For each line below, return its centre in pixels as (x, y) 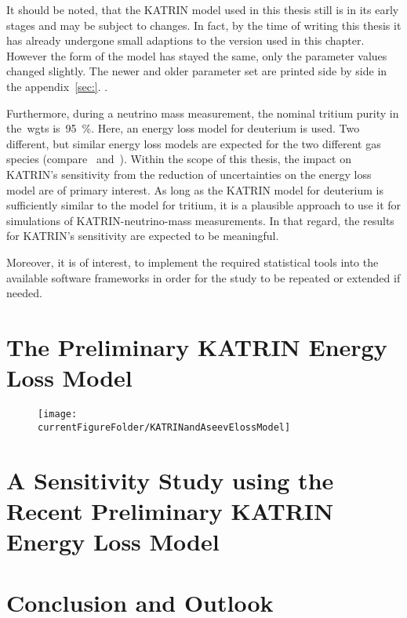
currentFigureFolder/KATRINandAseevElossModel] (164, 427)
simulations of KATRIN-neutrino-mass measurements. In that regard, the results (200, 220)
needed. (24, 293)
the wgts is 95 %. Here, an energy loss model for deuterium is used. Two (183, 128)
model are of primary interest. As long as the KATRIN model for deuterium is (195, 189)
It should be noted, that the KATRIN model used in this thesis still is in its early (203, 9)
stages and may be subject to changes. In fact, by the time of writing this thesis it (204, 25)
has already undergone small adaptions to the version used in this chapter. (185, 40)
